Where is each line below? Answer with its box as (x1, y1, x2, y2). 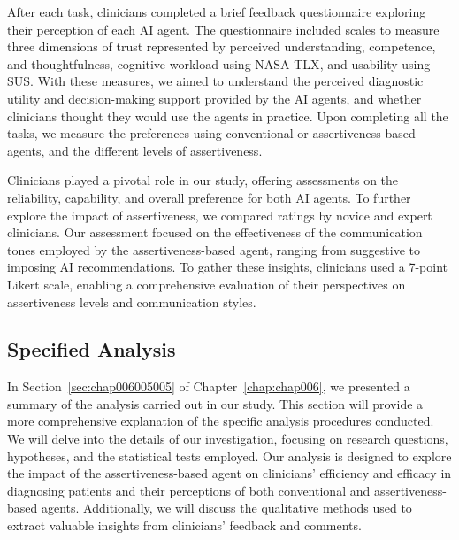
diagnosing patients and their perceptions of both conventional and (7, 481, 371, 499)
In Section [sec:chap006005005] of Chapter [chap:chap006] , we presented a (7, 377, 410, 396)
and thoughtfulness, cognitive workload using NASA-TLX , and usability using (7, 54, 431, 73)
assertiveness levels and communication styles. (7, 292, 256, 311)
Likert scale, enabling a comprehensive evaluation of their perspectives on (7, 274, 406, 293)
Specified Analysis (7, 336, 176, 363)
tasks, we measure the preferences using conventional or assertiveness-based (7, 124, 416, 143)
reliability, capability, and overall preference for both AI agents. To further (7, 188, 411, 206)
